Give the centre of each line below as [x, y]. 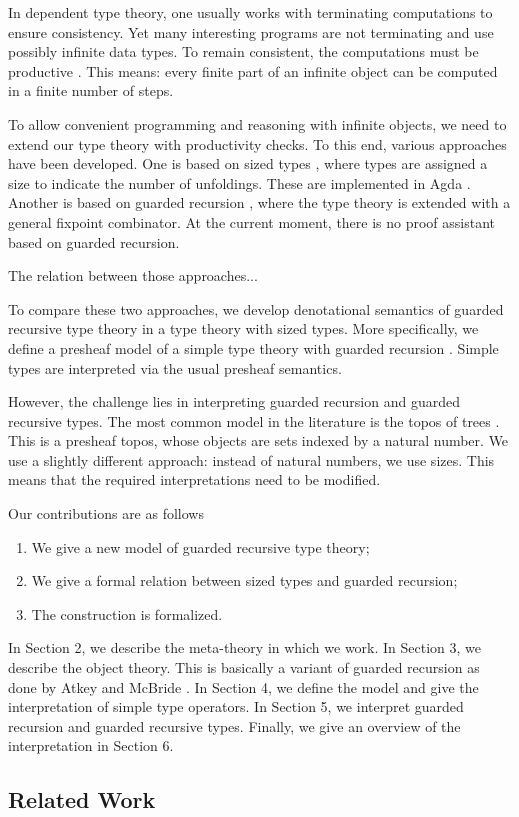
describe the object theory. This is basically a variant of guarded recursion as [244, 667]
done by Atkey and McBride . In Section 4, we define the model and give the [243, 686]
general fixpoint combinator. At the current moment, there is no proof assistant [252, 221]
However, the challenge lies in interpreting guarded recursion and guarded [234, 401]
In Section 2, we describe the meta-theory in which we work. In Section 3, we [245, 647]
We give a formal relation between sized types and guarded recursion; [244, 580]
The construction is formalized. [127, 613]
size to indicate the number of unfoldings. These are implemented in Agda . [239, 182]
